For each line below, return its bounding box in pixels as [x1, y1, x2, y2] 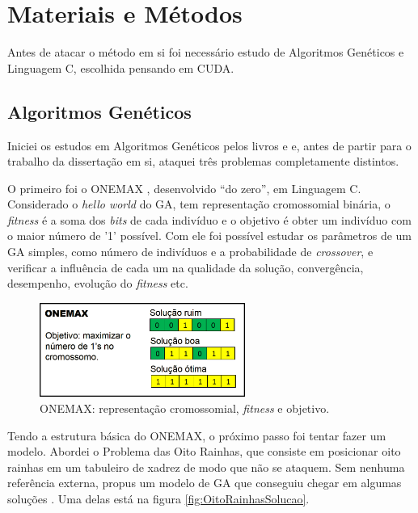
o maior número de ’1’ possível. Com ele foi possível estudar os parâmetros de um [7, 227, 412, 244]
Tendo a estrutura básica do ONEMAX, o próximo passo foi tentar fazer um [7, 427, 386, 444]
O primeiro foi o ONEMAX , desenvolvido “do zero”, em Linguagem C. [7, 179, 361, 196]
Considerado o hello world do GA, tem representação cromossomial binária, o [7, 196, 391, 212]
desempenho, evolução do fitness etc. [7, 275, 188, 292]
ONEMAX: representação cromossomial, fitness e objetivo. [40, 399, 330, 416]
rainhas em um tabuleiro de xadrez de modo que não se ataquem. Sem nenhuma [7, 458, 405, 475]
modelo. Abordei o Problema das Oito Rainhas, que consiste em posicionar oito [7, 443, 401, 460]
